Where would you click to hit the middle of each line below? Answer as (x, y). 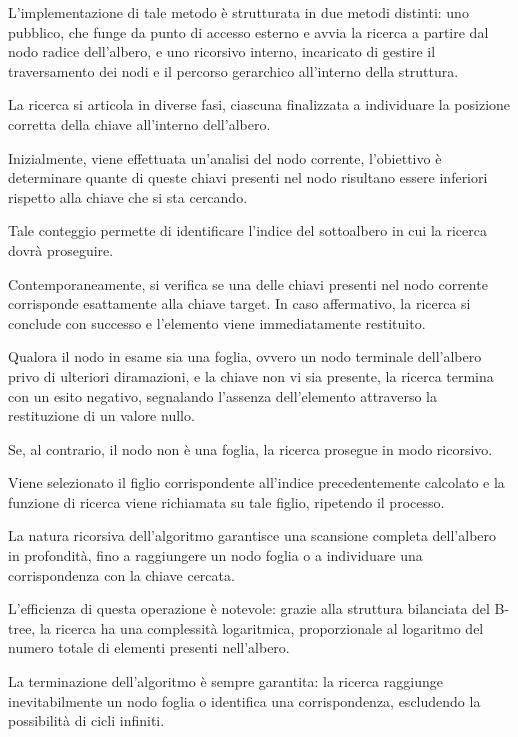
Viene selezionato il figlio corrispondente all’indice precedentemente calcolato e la (256, 482)
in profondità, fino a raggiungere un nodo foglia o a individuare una (215, 555)
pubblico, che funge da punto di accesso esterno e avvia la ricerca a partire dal (248, 31)
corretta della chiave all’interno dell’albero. (139, 123)
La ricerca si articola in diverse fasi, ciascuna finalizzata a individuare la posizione (259, 104)
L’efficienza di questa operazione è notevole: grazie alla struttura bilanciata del (249, 608)
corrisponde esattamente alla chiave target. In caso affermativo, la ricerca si (239, 303)
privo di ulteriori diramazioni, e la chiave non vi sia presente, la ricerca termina (251, 375)
